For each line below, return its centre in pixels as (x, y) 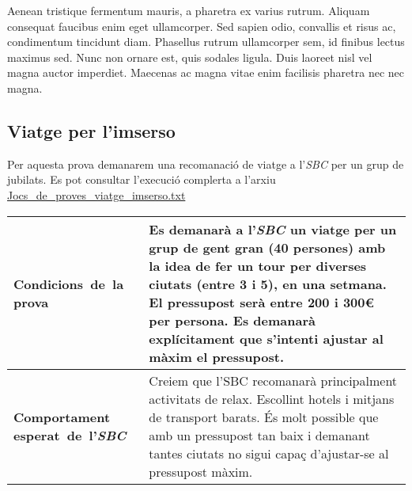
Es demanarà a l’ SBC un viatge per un (273, 229)
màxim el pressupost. (216, 356)
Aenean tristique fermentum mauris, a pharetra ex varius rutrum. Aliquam (189, 10)
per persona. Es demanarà (232, 320)
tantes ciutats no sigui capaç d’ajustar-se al (269, 453)
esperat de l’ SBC (70, 435)
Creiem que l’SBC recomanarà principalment (273, 380)
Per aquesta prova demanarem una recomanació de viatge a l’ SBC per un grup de (206, 164)
